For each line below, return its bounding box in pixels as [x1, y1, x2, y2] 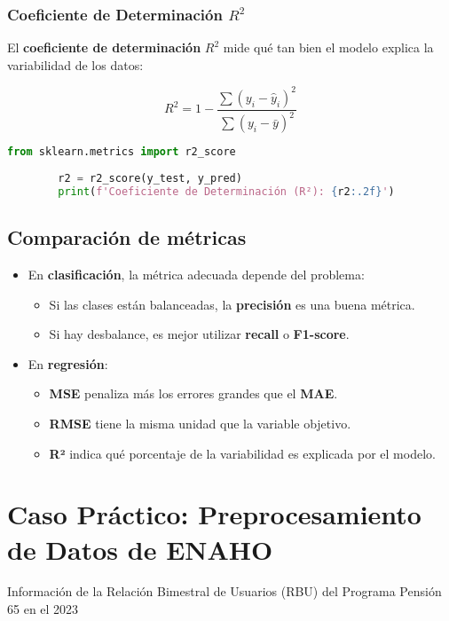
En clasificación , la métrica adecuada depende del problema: [28, 264, 365, 283]
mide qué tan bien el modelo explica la [223, 38, 434, 57]
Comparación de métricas [7, 224, 247, 251]
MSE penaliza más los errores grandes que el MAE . [49, 384, 338, 403]
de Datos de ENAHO [7, 531, 273, 567]
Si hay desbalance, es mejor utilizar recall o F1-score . [49, 325, 350, 343]
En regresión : [28, 354, 108, 373]
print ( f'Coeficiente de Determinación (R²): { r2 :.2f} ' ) [58, 185, 395, 198]
